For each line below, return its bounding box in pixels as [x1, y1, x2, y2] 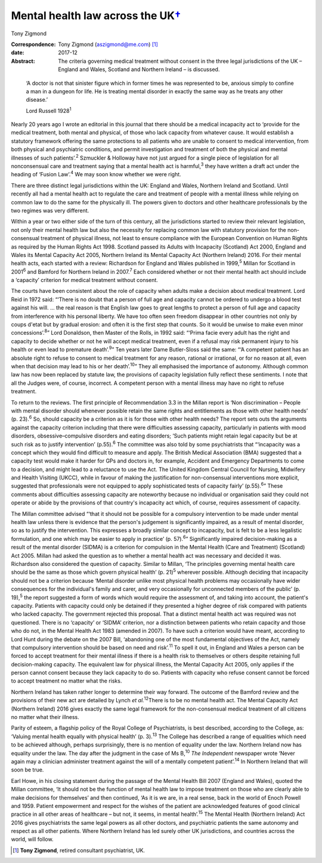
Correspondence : [11, 41, 56, 48]
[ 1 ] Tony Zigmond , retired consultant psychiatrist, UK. [13, 846, 145, 854]
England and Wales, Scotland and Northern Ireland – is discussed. [58, 66, 220, 73]
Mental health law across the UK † [11, 9, 181, 22]
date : [11, 49, 24, 56]
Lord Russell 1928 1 [26, 106, 72, 114]
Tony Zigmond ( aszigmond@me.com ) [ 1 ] [58, 41, 158, 48]
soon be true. [11, 766, 44, 773]
